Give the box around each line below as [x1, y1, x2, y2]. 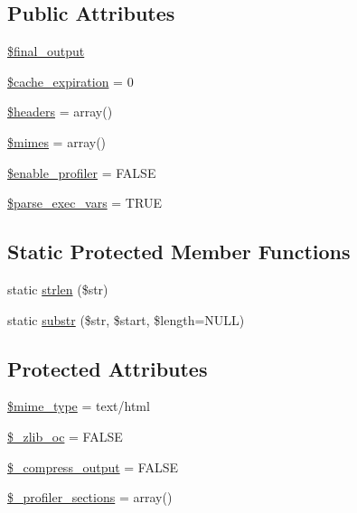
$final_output [7, 42, 85, 61]
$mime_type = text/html [7, 396, 150, 415]
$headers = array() [7, 102, 113, 121]
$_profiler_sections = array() [7, 488, 173, 507]
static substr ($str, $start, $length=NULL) [7, 310, 245, 329]
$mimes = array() [7, 132, 107, 151]
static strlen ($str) [7, 279, 108, 298]
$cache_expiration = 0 [7, 71, 134, 90]
